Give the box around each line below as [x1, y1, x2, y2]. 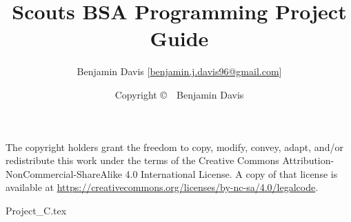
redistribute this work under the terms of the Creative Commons [6, 153, 279, 168]
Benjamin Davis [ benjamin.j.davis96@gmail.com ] [77, 64, 282, 79]
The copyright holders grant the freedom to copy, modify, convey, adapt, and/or [6, 139, 343, 154]
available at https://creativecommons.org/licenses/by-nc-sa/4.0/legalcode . [6, 180, 319, 194]
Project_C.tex [6, 203, 67, 217]
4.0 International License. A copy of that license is [125, 166, 338, 181]
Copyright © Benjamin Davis [114, 87, 244, 101]
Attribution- [282, 153, 334, 168]
